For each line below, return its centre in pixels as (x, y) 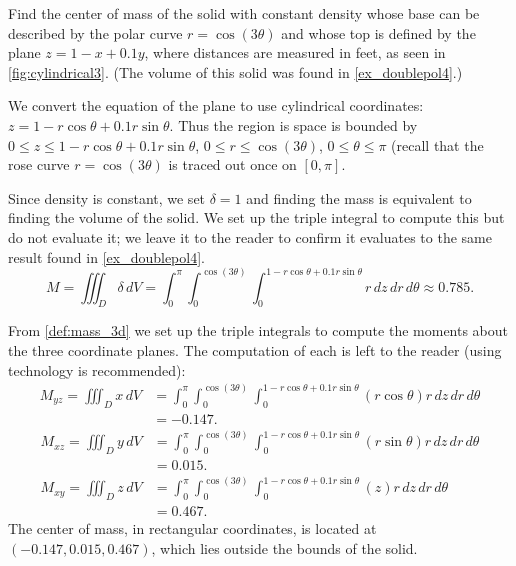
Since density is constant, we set (107, 197)
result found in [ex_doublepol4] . (106, 256)
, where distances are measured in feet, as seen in (295, 52)
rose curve (39, 164)
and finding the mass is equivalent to (359, 197)
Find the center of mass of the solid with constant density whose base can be (244, 13)
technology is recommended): (97, 369)
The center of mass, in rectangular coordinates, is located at (192, 528)
